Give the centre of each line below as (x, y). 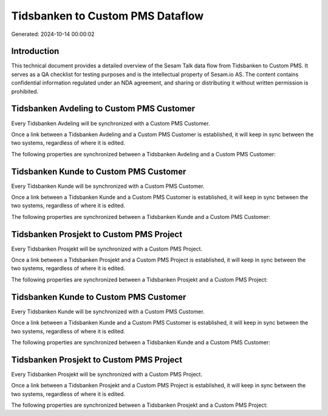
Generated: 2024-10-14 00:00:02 (53, 34)
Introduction (35, 51)
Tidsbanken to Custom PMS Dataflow (108, 16)
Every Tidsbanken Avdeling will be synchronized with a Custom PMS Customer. (111, 123)
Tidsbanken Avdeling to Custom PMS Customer (103, 109)
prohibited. (25, 91)
